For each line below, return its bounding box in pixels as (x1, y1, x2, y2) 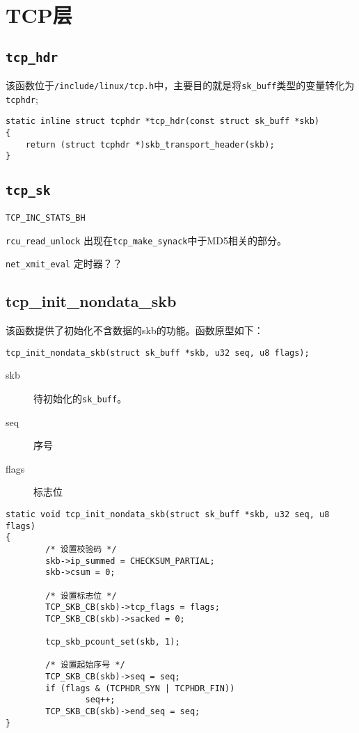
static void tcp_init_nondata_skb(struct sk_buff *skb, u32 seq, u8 (6, 509, 330, 519)
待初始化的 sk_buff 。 (33, 391, 127, 405)
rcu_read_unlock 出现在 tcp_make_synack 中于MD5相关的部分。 (6, 232, 287, 247)
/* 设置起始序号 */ (45, 660, 125, 670)
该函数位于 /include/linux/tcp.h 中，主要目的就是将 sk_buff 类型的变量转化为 (6, 78, 355, 93)
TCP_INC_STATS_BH (6, 212, 86, 223)
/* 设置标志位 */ (45, 590, 117, 601)
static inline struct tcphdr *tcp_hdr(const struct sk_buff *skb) (6, 116, 320, 127)
